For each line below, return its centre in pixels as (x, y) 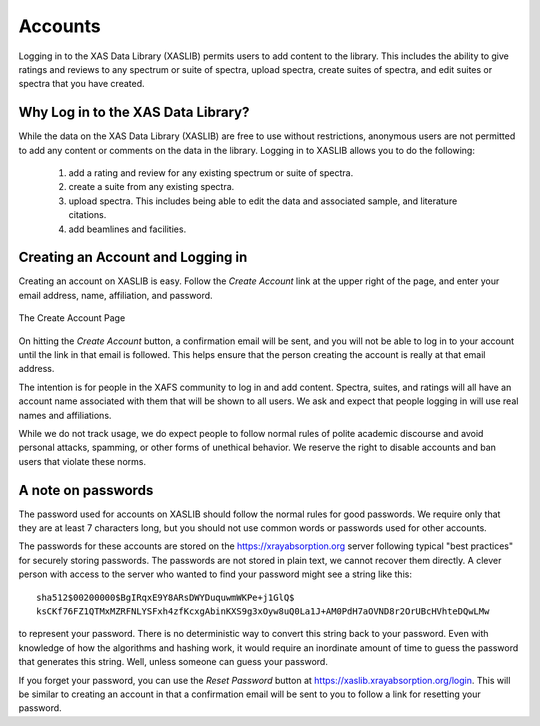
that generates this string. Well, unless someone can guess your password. (173, 662)
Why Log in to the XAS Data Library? (134, 112)
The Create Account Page (72, 318)
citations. (87, 215)
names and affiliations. (65, 415)
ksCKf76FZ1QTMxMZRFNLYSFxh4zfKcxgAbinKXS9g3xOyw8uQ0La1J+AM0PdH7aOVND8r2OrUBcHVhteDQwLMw (263, 611)
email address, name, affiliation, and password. (116, 295)
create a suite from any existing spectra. (151, 187)
